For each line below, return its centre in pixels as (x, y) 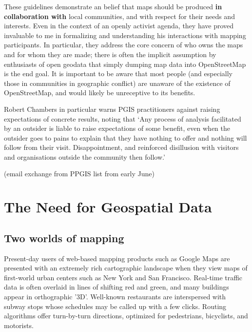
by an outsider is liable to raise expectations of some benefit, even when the (117, 128)
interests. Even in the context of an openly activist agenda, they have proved (119, 26)
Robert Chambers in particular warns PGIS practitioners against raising (112, 109)
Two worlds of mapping (64, 238)
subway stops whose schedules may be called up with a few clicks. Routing (115, 306)
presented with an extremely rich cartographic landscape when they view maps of (126, 268)
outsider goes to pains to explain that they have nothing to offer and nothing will (126, 137)
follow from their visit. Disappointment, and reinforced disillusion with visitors (121, 147)
